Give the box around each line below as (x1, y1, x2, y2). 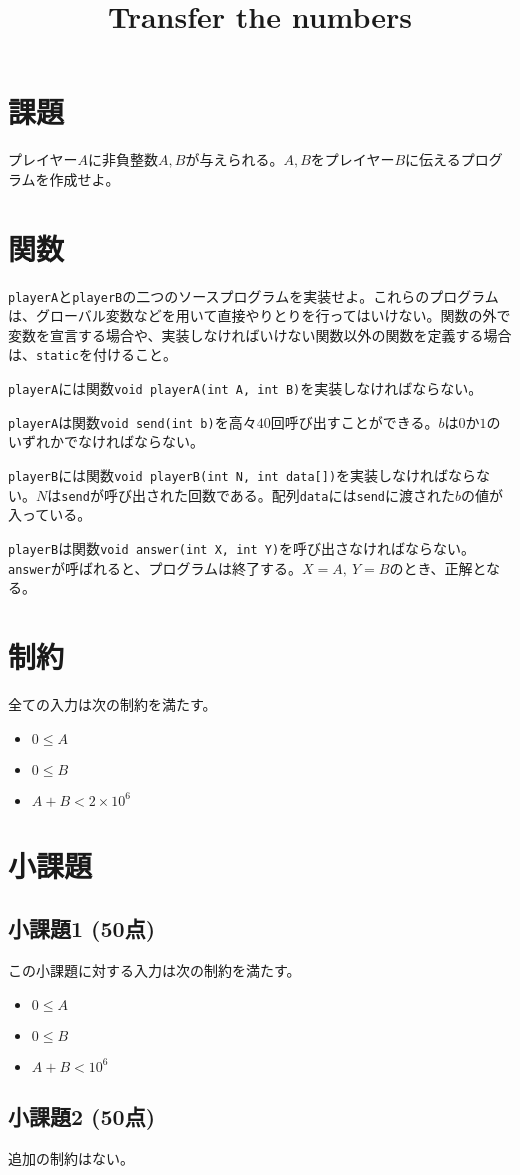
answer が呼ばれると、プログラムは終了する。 (8, 557, 302, 578)
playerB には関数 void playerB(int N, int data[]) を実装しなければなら (8, 465, 477, 486)
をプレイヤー (310, 149, 395, 170)
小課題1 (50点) (8, 913, 156, 944)
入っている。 (8, 504, 92, 525)
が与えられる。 (185, 149, 284, 170)
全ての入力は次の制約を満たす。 (8, 693, 217, 714)
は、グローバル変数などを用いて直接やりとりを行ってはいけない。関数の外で (8, 305, 511, 326)
